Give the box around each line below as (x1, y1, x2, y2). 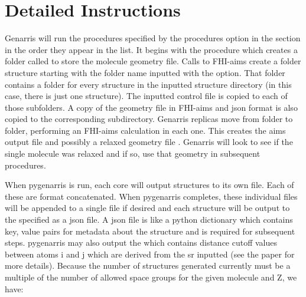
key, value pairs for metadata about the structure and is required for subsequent (5, 225, 295, 237)
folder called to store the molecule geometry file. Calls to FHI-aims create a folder (5, 55, 301, 67)
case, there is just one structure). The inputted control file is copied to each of (5, 90, 288, 102)
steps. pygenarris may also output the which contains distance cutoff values (5, 236, 278, 249)
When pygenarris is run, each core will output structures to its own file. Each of (5, 179, 294, 191)
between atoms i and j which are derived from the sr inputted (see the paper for (5, 247, 295, 260)
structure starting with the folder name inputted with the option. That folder (5, 66, 285, 78)
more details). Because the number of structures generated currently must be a (5, 259, 291, 272)
